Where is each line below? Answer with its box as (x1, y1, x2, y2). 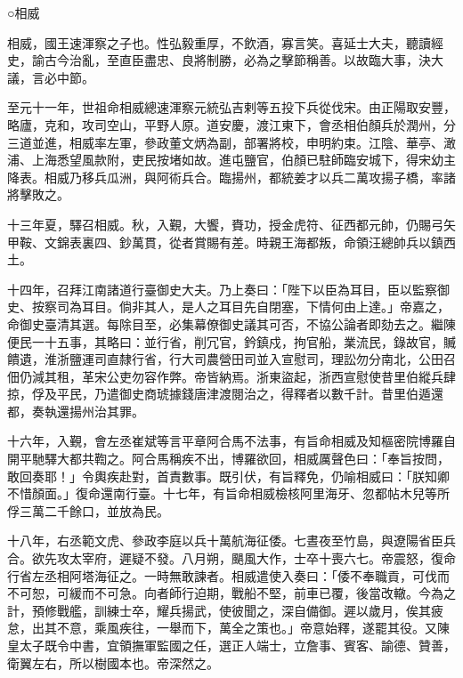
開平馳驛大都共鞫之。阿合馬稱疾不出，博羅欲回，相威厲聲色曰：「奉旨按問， (7, 449, 450, 468)
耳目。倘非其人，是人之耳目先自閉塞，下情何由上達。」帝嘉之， (81, 297, 450, 316)
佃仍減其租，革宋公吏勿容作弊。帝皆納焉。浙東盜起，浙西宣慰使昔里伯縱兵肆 (7, 367, 456, 385)
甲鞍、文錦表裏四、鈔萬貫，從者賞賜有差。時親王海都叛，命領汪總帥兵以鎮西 (7, 232, 456, 251)
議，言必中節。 (7, 68, 94, 86)
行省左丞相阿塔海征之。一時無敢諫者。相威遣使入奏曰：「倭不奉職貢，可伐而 (7, 566, 450, 585)
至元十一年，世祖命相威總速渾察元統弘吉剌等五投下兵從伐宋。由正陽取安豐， (7, 98, 456, 117)
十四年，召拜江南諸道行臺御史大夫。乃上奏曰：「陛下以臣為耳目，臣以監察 (7, 279, 437, 298)
